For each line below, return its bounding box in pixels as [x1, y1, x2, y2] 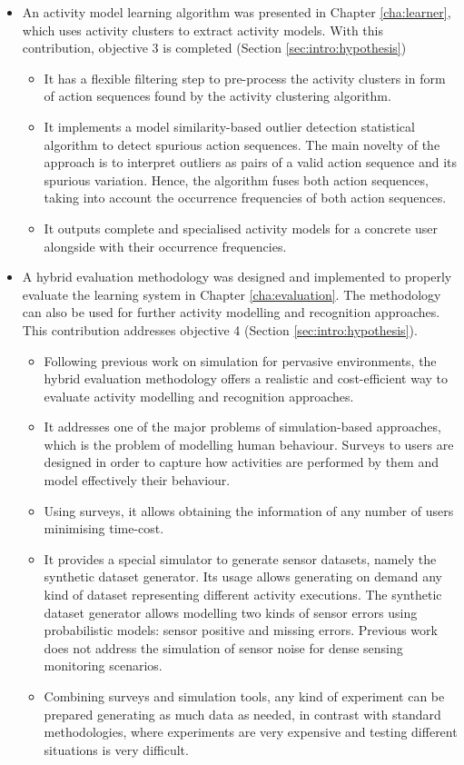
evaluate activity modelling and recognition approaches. [44, 386, 354, 405]
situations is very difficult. [44, 740, 189, 759]
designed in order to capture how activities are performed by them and [44, 452, 439, 472]
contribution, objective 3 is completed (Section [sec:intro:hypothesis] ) [22, 38, 407, 57]
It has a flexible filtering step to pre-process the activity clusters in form [44, 68, 446, 87]
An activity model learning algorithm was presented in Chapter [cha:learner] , [22, 3, 451, 21]
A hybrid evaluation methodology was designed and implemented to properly [22, 267, 452, 286]
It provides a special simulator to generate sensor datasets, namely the [44, 549, 437, 568]
